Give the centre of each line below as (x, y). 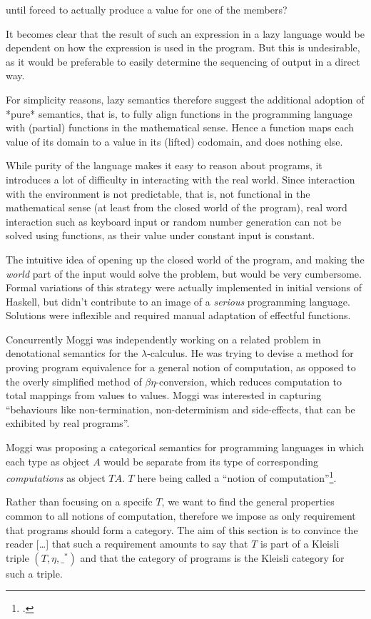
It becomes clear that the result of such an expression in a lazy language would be (185, 33)
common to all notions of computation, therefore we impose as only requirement (181, 516)
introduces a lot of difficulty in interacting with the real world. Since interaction (181, 179)
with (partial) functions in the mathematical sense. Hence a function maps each (180, 127)
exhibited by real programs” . (68, 423)
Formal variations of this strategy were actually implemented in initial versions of (184, 287)
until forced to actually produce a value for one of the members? (147, 9)
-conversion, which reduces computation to (249, 381)
